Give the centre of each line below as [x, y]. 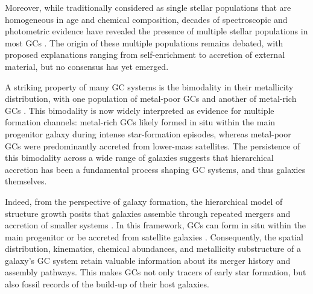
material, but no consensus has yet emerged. [87, 66]
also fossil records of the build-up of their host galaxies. [107, 284]
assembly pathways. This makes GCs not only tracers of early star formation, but [156, 272]
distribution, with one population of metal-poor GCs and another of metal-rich [151, 99]
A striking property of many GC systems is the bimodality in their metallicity [149, 86]
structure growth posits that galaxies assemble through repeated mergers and [148, 213]
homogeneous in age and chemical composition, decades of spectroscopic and [146, 19]
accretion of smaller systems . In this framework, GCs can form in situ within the [155, 225]
